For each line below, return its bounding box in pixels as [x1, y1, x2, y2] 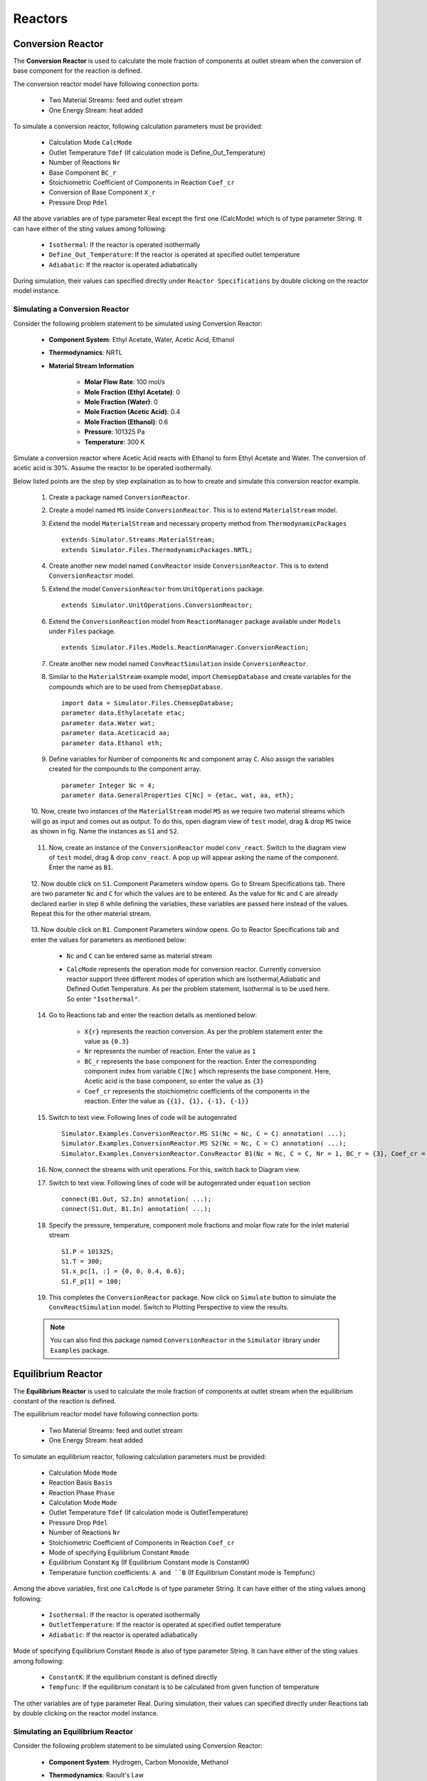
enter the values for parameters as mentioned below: [31, 935, 186, 944]
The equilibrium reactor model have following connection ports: [13, 1410, 199, 1418]
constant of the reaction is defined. [13, 1396, 117, 1405]
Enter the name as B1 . [48, 863, 114, 872]
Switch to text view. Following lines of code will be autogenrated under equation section [48, 1178, 311, 1187]
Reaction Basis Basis [48, 1478, 113, 1487]
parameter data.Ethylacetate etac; [61, 709, 186, 717]
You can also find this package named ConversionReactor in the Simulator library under [50, 1336, 320, 1344]
